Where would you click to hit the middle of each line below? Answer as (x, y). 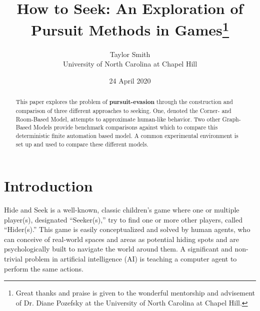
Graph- (231, 119)
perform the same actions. (44, 268)
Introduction (48, 186)
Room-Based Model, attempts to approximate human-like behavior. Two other (118, 119)
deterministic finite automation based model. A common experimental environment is (127, 135)
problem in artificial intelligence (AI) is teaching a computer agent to (131, 259)
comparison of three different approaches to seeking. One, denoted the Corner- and (123, 110)
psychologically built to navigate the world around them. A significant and (118, 249)
